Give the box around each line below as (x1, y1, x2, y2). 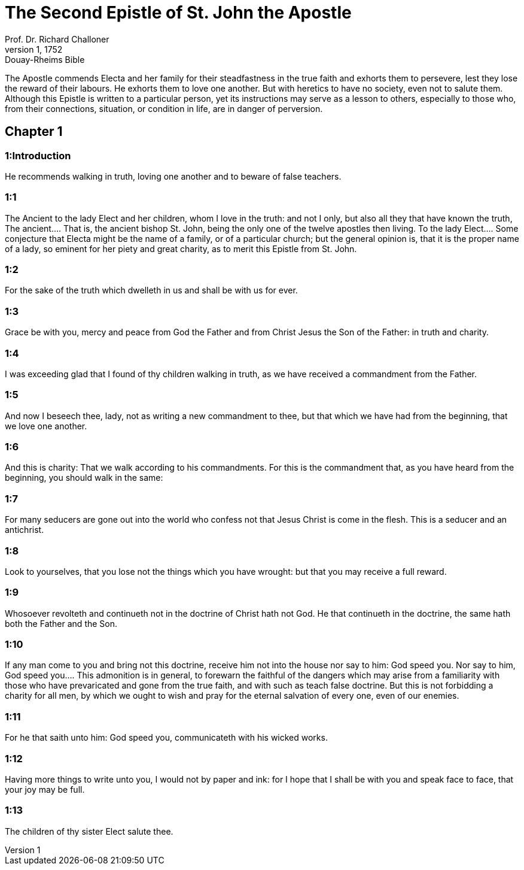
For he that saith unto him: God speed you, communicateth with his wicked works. (5, 732, 328, 743)
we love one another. (5, 420, 87, 431)
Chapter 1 (5, 124, 63, 140)
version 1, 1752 (5, 44, 63, 54)
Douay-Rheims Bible (5, 54, 85, 65)
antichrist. (5, 525, 44, 535)
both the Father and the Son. (5, 618, 118, 629)
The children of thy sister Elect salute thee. (5, 826, 173, 836)
